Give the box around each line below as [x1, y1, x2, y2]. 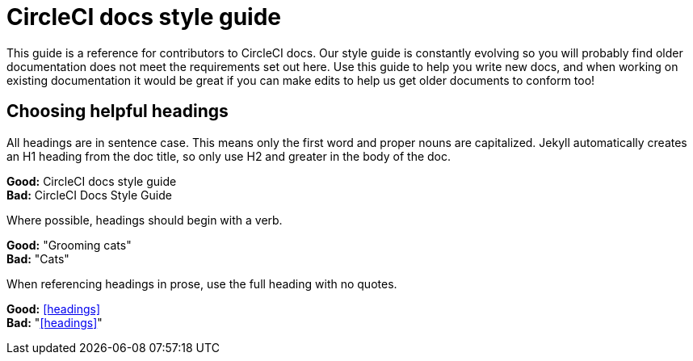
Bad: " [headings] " [6, 315, 103, 330]
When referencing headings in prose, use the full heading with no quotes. [6, 276, 397, 291]
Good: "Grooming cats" [6, 237, 132, 252]
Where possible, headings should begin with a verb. [6, 212, 283, 227]
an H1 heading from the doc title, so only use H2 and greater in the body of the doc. [6, 149, 451, 163]
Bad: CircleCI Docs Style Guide [6, 187, 172, 202]
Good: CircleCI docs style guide [6, 174, 177, 188]
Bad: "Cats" [6, 251, 69, 266]
